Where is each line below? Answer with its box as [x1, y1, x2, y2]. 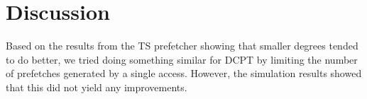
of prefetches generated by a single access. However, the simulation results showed [6, 66, 362, 81]
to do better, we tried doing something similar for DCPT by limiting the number [6, 52, 358, 66]
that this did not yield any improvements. [6, 79, 187, 94]
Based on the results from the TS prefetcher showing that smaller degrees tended [6, 38, 358, 53]
